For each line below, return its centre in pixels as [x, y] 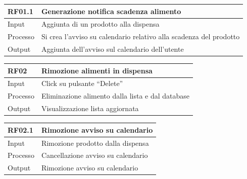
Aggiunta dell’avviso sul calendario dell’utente [112, 49]
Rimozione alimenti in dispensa [97, 70]
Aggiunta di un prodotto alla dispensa [100, 24]
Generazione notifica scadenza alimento [111, 11]
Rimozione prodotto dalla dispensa [95, 143]
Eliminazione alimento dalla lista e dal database [115, 96]
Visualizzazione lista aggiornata [90, 108]
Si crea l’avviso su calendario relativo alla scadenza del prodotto [140, 36]
